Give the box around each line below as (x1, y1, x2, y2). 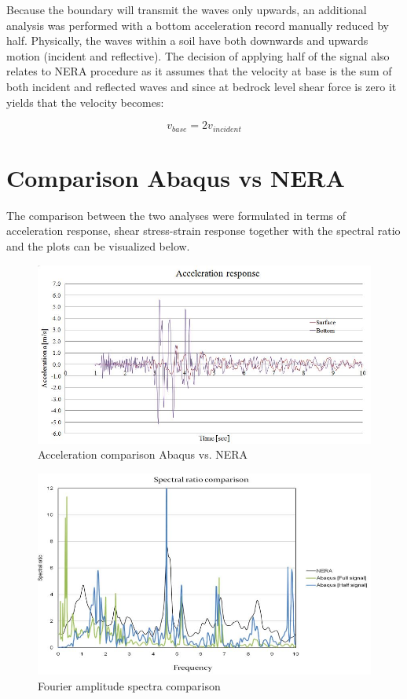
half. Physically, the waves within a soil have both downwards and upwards (6, 32, 368, 49)
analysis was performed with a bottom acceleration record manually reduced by (6, 16, 389, 33)
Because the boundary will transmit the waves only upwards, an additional (6, 2, 367, 17)
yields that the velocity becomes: (6, 93, 164, 110)
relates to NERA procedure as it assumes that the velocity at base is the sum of (6, 63, 392, 79)
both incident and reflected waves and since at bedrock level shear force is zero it (6, 78, 397, 94)
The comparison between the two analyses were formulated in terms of (6, 207, 346, 223)
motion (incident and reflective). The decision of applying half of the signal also (6, 47, 390, 64)
